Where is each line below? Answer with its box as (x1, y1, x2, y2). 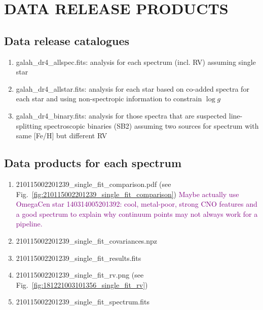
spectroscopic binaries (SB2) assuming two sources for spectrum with (44, 120, 259, 131)
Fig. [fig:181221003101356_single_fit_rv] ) (16, 279, 148, 290)
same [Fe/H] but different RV (16, 130, 107, 141)
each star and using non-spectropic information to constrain (16, 93, 202, 104)
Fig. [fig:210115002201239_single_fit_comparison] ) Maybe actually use (16, 188, 239, 199)
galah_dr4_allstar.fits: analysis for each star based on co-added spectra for (16, 83, 249, 94)
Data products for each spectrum (4, 155, 182, 171)
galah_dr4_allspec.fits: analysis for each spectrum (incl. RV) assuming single (16, 56, 256, 67)
